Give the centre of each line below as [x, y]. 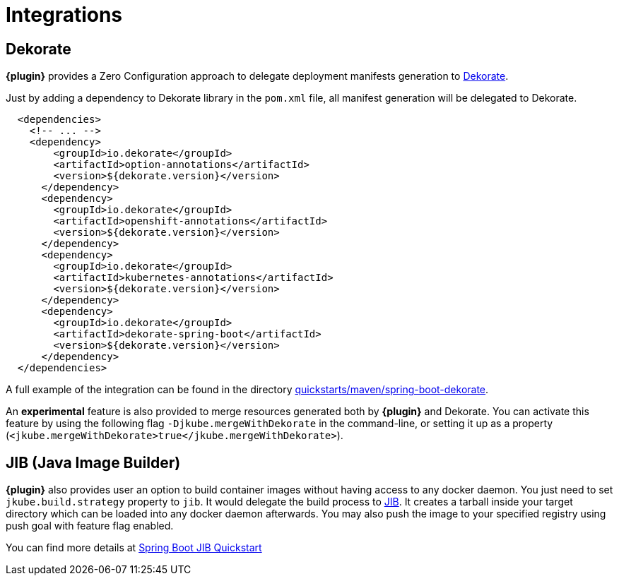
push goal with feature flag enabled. [90, 526]
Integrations [64, 15]
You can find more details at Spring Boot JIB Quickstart [134, 548]
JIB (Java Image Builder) [93, 462]
